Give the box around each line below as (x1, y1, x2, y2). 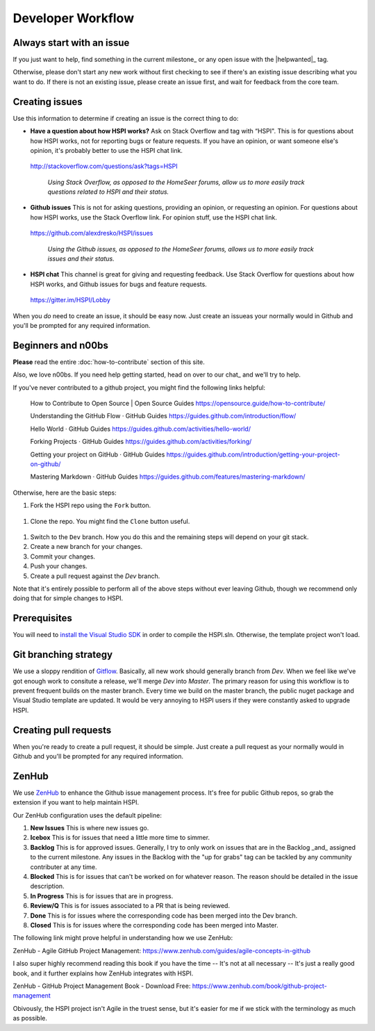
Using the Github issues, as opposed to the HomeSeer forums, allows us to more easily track (47, 245, 314, 253)
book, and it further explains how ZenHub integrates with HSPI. (12, 969, 194, 978)
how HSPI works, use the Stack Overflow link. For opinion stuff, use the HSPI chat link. (30, 213, 277, 222)
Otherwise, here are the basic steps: (12, 488, 117, 497)
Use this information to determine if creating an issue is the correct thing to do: (12, 114, 239, 122)
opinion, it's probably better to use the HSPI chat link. (30, 146, 183, 154)
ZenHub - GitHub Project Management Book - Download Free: (12, 982, 191, 990)
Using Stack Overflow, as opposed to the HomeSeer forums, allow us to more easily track (47, 178, 305, 186)
